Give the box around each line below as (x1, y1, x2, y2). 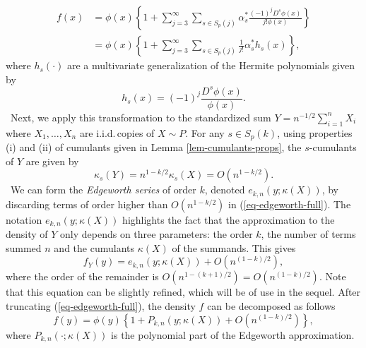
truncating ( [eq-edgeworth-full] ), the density (6, 298, 196, 313)
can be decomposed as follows (207, 298, 336, 313)
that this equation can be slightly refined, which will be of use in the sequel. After (6, 284, 361, 299)
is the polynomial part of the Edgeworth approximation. (111, 327, 355, 342)
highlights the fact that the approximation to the (122, 212, 335, 227)
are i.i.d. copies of (79, 125, 155, 140)
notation (6, 212, 42, 227)
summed (6, 240, 42, 255)
